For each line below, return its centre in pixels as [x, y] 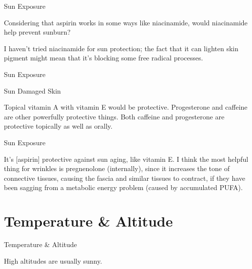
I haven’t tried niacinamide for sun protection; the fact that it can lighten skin [121, 48]
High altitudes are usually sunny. [53, 260]
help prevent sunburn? [37, 32]
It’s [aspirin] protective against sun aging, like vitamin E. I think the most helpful [126, 159]
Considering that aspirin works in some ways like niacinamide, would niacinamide [126, 22]
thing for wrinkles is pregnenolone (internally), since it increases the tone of [117, 168]
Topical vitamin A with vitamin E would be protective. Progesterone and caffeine [126, 107]
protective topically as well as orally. [58, 126]
